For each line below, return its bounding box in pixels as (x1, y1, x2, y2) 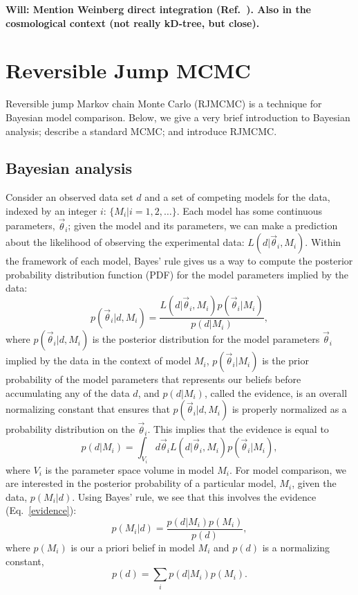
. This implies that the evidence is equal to (147, 422, 329, 436)
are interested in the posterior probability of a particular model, (6, 476, 276, 490)
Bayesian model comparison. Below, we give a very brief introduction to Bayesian (6, 109, 350, 124)
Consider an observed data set (6, 190, 133, 204)
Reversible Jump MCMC (6, 56, 251, 85)
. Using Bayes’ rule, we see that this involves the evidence (72, 489, 317, 504)
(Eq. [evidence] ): (6, 503, 77, 517)
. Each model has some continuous (176, 203, 323, 217)
